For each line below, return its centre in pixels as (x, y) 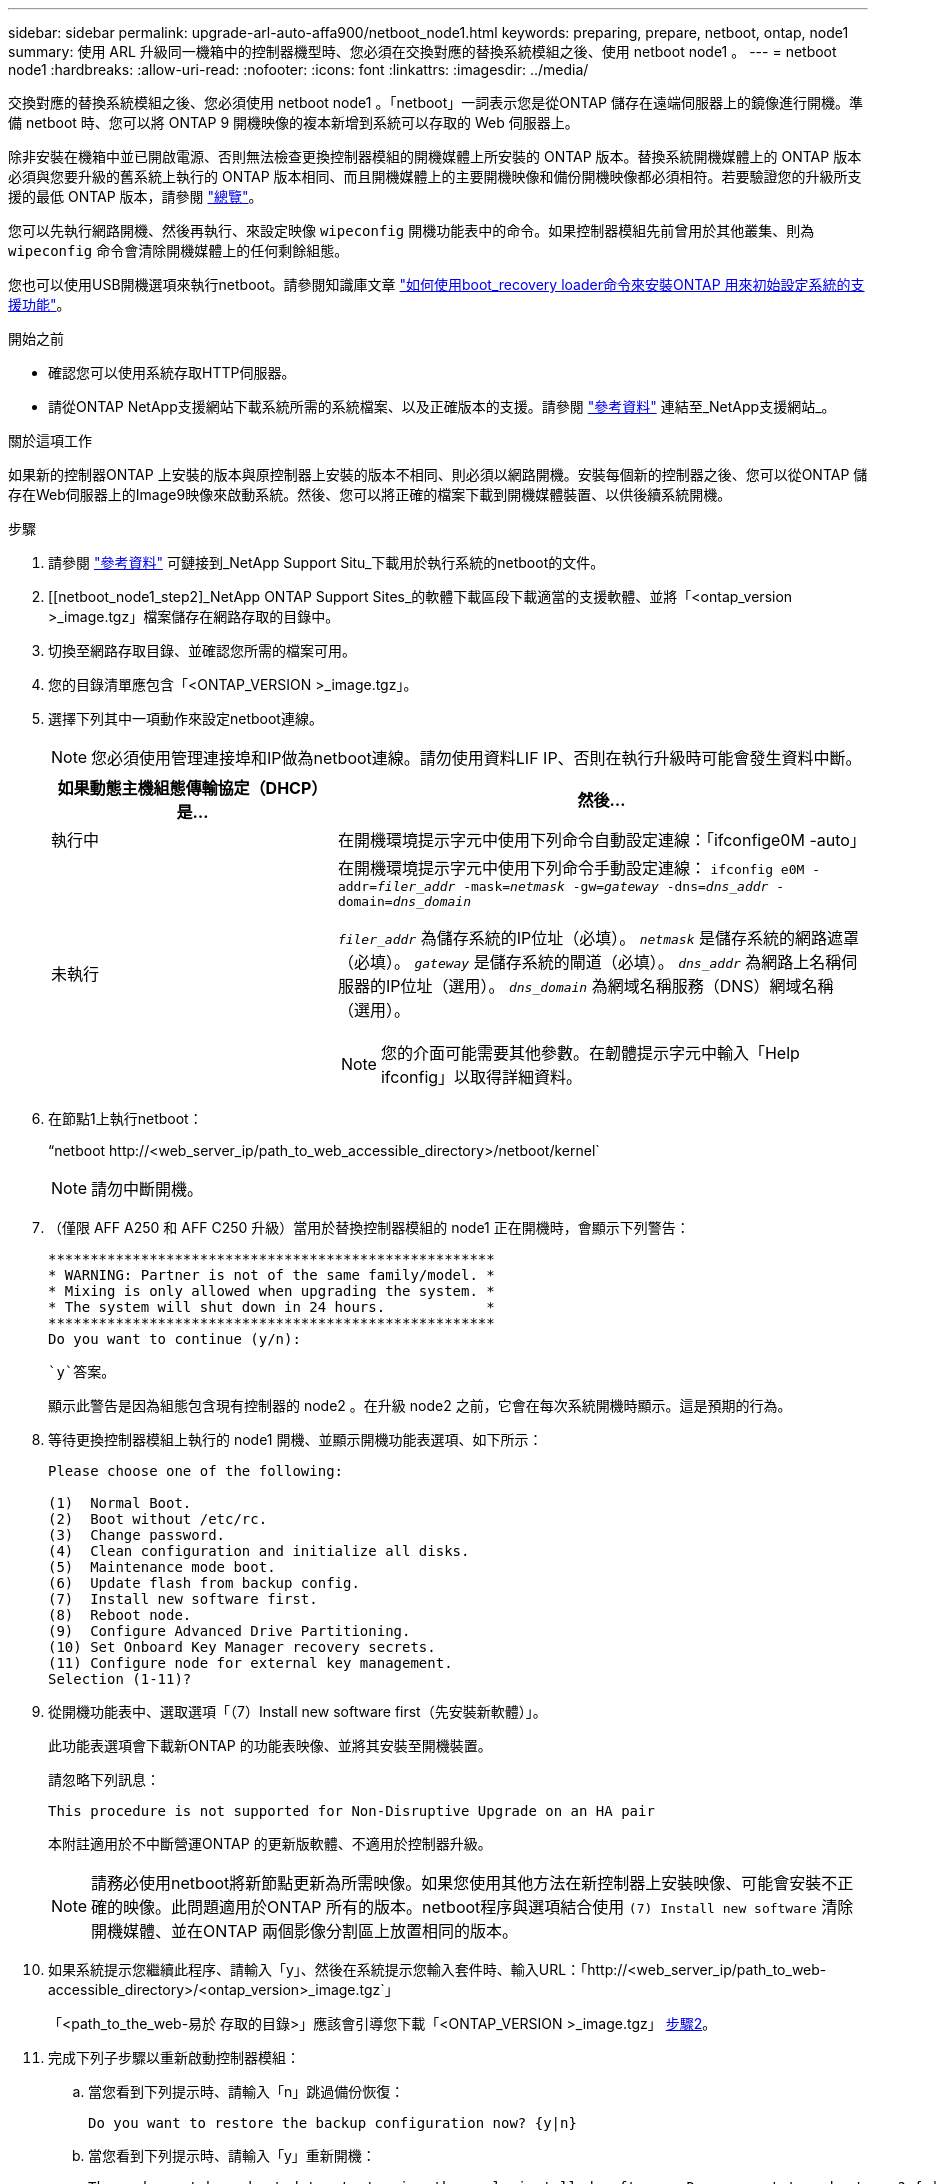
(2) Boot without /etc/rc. (158, 1519)
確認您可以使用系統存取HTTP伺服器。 (172, 372)
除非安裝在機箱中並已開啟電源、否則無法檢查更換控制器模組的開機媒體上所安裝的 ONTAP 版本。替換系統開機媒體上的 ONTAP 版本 (435, 156)
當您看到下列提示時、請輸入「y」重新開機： (232, 2155)
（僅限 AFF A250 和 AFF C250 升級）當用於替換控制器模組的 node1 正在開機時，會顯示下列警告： (369, 1227)
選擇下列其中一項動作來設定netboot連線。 (185, 718)
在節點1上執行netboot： (125, 1118)
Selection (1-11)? (120, 1679)
